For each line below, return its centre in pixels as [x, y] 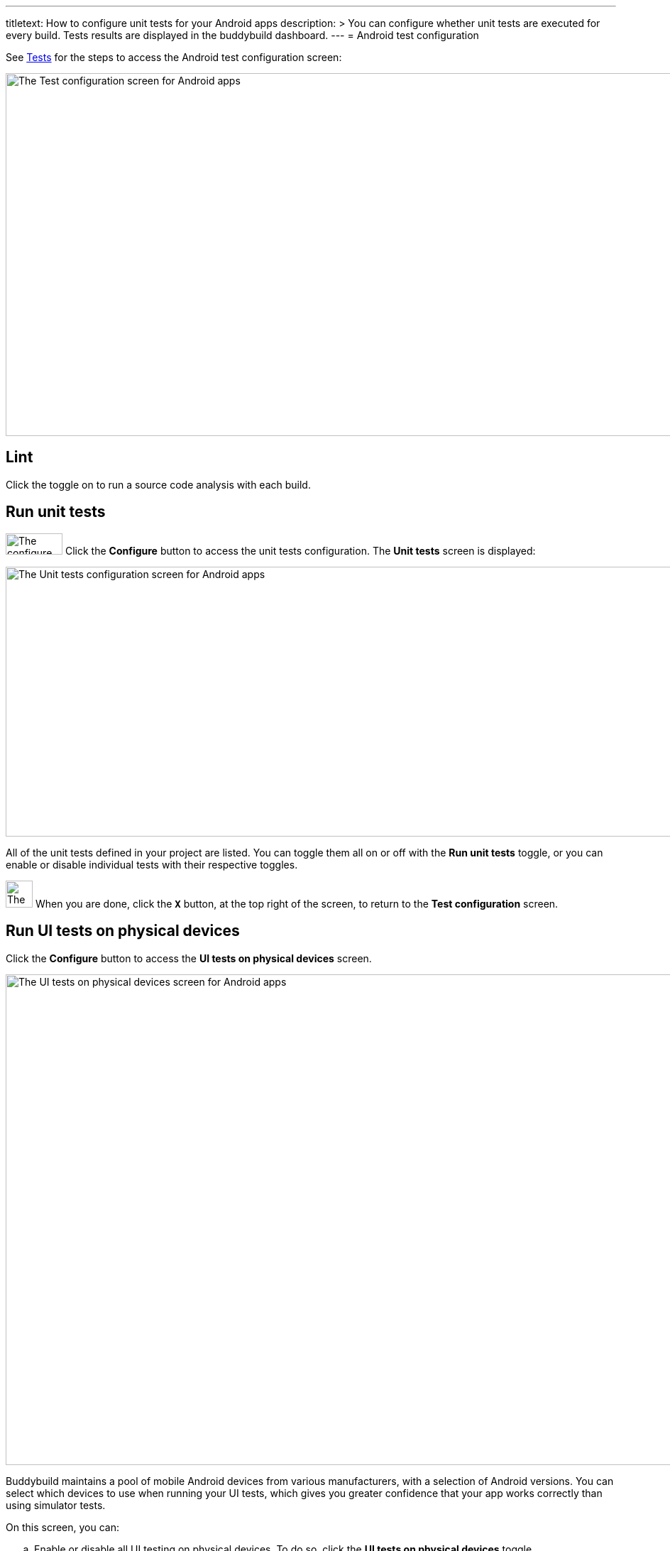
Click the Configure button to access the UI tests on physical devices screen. [189, 958]
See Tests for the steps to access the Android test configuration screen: [174, 57]
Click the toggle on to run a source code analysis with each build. [158, 484]
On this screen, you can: [62, 1527]
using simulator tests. [56, 1505]
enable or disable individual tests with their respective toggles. [152, 864]
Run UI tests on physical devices [123, 931]
